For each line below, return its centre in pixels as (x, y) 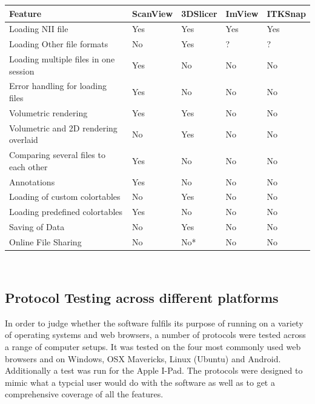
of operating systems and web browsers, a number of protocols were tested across (155, 335)
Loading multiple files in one (62, 59)
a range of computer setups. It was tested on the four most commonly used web (153, 347)
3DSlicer (199, 13)
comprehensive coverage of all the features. (84, 394)
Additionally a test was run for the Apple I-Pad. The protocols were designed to (154, 370)
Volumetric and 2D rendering (63, 127)
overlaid (24, 140)
